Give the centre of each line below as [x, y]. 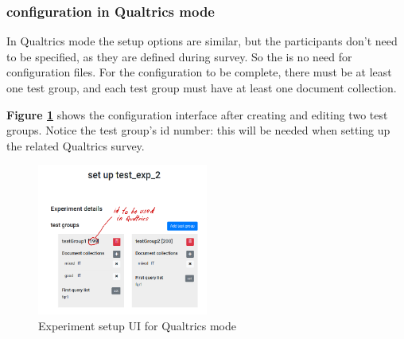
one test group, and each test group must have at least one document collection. [202, 88]
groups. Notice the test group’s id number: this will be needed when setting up [198, 130]
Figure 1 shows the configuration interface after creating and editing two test [197, 114]
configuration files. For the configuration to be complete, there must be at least [199, 72]
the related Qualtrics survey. [76, 145]
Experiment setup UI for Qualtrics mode [137, 325]
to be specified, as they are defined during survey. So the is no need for [179, 56]
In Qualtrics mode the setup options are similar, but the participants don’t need [202, 41]
